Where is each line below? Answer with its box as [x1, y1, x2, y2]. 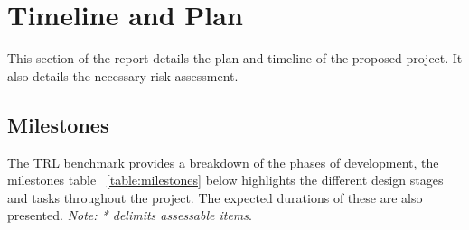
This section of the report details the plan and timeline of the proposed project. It [7, 49, 463, 68]
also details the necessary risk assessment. [7, 66, 239, 85]
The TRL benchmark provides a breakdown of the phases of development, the [7, 152, 439, 171]
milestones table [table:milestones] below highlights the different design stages [7, 170, 444, 189]
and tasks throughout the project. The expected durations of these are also [7, 188, 423, 207]
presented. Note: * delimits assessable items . [7, 206, 252, 225]
